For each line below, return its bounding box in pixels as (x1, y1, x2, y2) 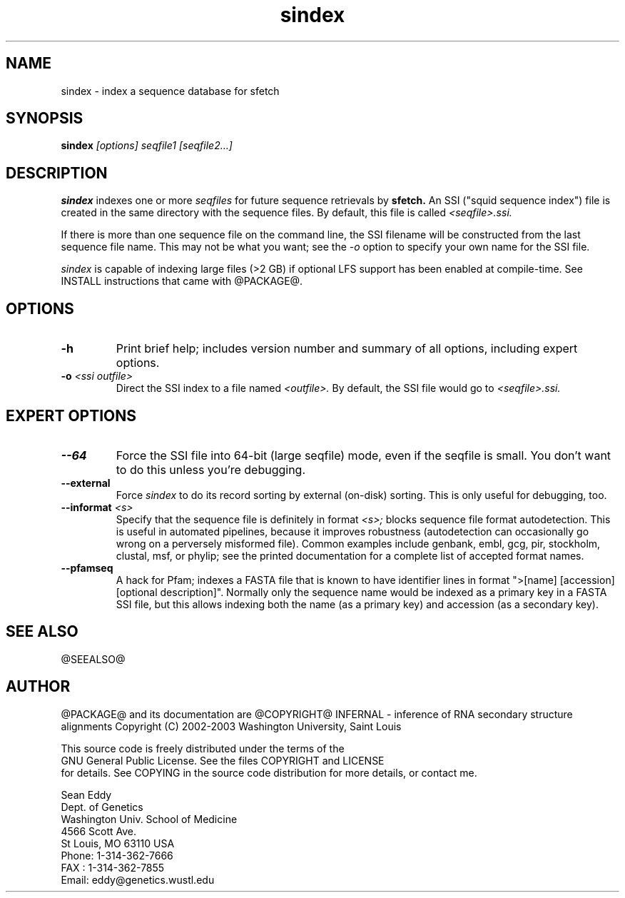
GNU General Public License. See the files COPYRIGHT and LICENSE (61, 754, 385, 767)
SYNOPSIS (6, 109, 83, 128)
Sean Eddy (61, 788, 112, 801)
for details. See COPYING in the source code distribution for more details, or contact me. (61, 766, 477, 779)
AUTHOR (6, 677, 71, 696)
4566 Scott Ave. (61, 824, 137, 837)
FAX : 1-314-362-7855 (61, 861, 165, 874)
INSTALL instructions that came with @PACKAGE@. (61, 275, 303, 288)
